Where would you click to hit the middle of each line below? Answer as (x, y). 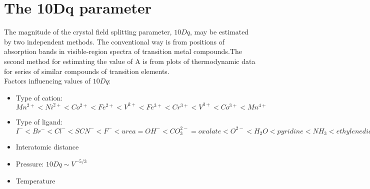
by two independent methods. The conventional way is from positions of (114, 41)
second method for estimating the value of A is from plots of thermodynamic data (130, 61)
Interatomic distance (47, 147)
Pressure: (30, 163)
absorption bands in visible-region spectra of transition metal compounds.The (123, 51)
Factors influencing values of (47, 81)
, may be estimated (219, 32)
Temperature (35, 180)
